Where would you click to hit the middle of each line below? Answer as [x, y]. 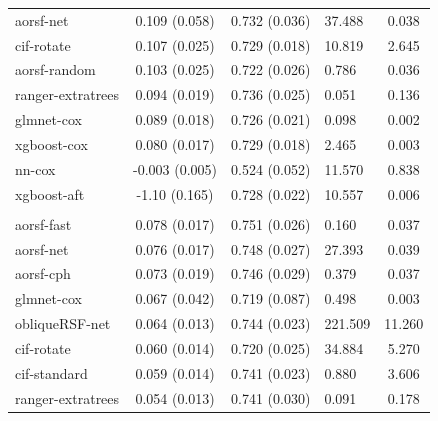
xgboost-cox [51, 143]
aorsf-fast [43, 223]
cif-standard [51, 372]
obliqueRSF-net [63, 323]
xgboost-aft [50, 193]
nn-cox [35, 168]
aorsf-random [55, 69]
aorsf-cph [43, 273]
